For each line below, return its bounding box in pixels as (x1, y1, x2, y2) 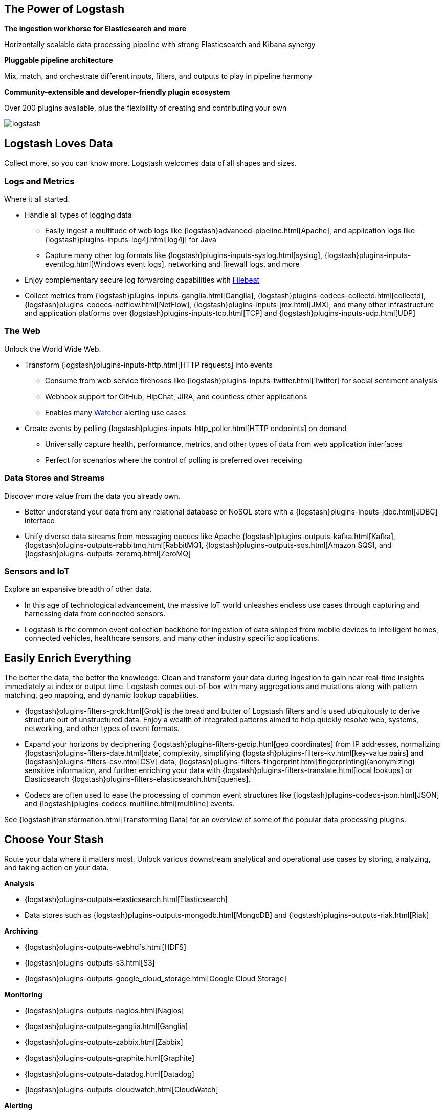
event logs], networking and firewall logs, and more (126, 260, 300, 269)
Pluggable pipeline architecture (4, 56, 113, 65)
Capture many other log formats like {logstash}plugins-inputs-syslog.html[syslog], (45, 251, 323, 260)
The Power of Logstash (4, 3, 125, 15)
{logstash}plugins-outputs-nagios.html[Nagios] (25, 1005, 184, 1015)
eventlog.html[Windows (45, 260, 125, 269)
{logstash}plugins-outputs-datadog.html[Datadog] (25, 1069, 194, 1078)
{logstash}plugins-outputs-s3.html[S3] (25, 958, 155, 967)
